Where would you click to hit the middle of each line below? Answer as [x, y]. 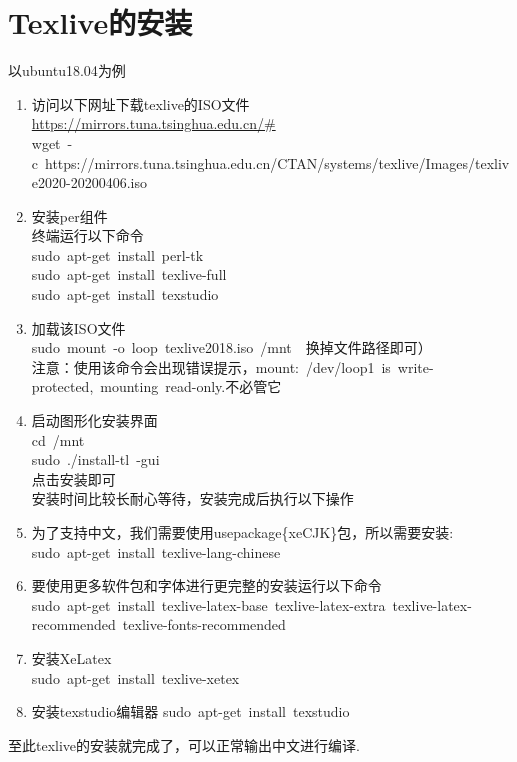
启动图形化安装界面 [94, 420]
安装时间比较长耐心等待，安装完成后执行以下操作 [192, 498]
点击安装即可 [73, 478]
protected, [62, 386]
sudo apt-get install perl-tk [117, 254]
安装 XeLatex [71, 657]
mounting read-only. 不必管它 [191, 386]
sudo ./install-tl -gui [95, 459]
